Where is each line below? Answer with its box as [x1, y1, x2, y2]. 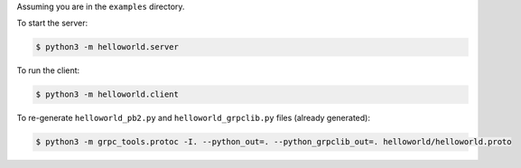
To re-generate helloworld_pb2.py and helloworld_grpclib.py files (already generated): [16, 113, 370, 124]
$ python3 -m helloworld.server [35, 42, 180, 52]
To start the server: [16, 18, 88, 29]
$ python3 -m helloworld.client [35, 89, 180, 99]
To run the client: [16, 65, 80, 76]
